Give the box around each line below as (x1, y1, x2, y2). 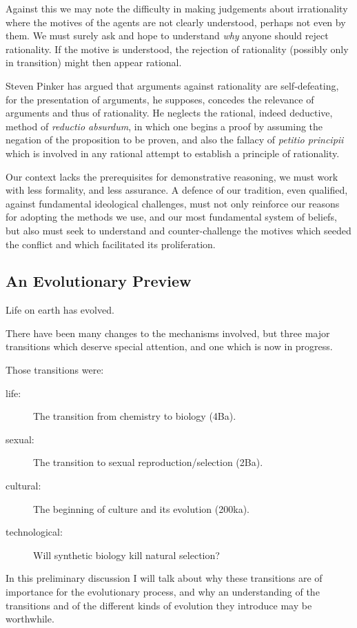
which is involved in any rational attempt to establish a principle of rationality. (6, 145, 340, 160)
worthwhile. (6, 611, 54, 626)
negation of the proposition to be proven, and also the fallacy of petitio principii (6, 132, 344, 147)
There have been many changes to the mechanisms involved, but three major (6, 325, 330, 340)
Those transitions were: (6, 363, 104, 377)
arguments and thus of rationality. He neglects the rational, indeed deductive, (6, 105, 333, 120)
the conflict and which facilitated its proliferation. (6, 236, 216, 251)
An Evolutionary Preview (6, 270, 192, 292)
